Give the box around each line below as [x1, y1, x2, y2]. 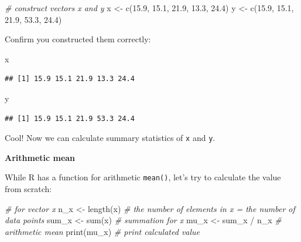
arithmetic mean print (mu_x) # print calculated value [5, 225, 200, 237]
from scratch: [5, 183, 52, 195]
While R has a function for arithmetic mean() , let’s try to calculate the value [5, 171, 281, 183]
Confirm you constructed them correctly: [5, 33, 151, 45]
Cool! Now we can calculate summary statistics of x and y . [5, 132, 216, 144]
